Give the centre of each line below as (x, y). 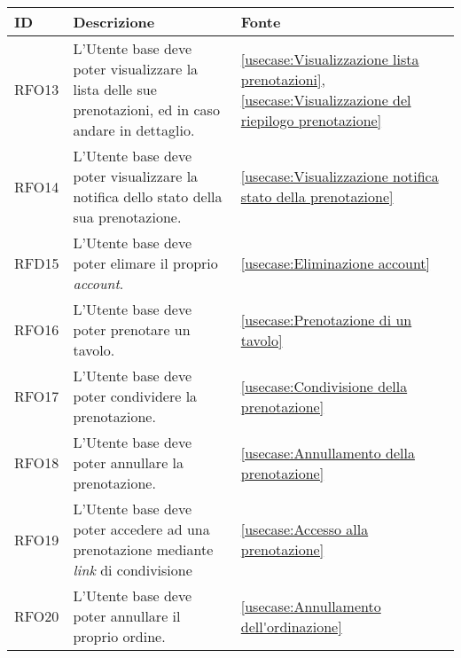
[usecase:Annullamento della (328, 452)
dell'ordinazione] (291, 626)
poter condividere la (135, 396)
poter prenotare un (132, 329)
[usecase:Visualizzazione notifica (340, 176)
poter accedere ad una (141, 529)
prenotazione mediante (143, 549)
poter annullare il (127, 616)
